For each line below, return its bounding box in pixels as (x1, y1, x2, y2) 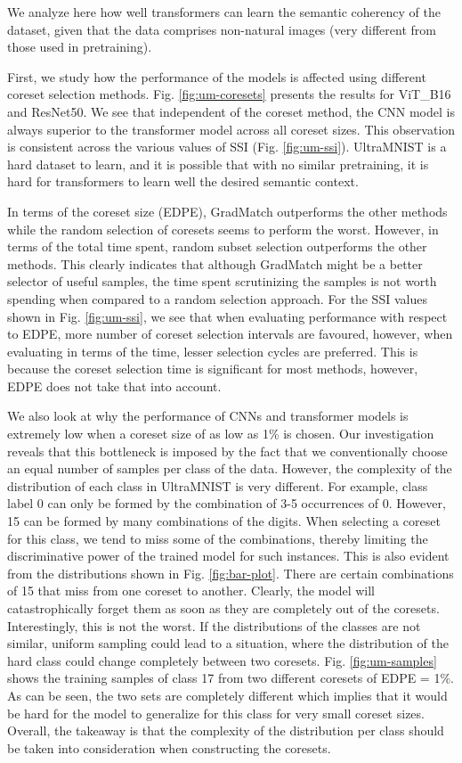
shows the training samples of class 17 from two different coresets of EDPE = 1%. (7, 669, 454, 687)
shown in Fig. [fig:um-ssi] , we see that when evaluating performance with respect (7, 307, 448, 325)
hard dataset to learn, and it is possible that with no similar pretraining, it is (7, 154, 429, 173)
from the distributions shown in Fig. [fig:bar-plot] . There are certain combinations (7, 563, 454, 582)
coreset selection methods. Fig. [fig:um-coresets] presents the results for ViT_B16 (7, 85, 451, 103)
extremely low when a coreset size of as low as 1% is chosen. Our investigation (7, 424, 434, 443)
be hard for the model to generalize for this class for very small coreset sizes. (7, 703, 425, 722)
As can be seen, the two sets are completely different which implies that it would (7, 685, 448, 704)
